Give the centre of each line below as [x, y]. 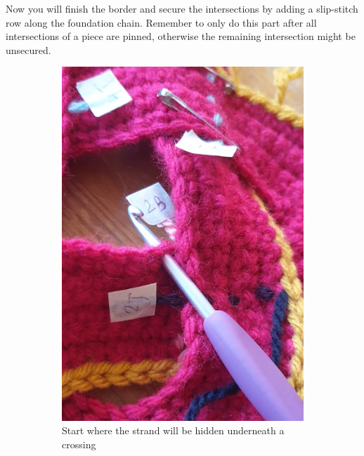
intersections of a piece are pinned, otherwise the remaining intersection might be [181, 36]
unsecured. [28, 49]
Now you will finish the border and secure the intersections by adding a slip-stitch [182, 8]
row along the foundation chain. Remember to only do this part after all [161, 22]
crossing [79, 444]
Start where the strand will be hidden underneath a [173, 430]
